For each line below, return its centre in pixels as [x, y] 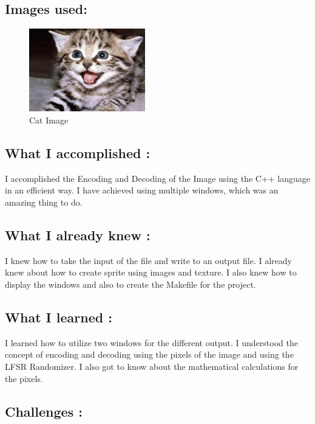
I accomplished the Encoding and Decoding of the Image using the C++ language [157, 178]
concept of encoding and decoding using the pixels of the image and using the [149, 354]
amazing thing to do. [44, 202]
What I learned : [59, 317]
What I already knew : [78, 235]
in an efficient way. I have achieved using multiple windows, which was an [142, 190]
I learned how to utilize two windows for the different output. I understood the [151, 342]
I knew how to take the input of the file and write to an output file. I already [148, 260]
